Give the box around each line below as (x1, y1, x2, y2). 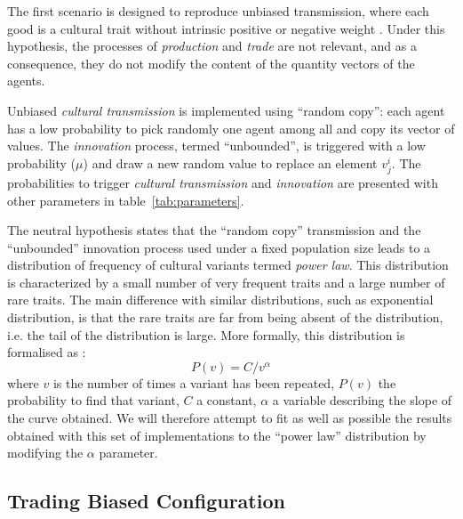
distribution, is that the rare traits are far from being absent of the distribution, (7, 308, 443, 327)
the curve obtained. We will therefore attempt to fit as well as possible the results (7, 409, 452, 427)
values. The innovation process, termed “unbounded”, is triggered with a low (7, 136, 426, 155)
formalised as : (7, 343, 86, 361)
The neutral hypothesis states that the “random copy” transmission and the (7, 221, 421, 239)
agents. (7, 71, 45, 90)
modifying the (7, 443, 84, 462)
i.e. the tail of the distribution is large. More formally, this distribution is (7, 325, 405, 344)
